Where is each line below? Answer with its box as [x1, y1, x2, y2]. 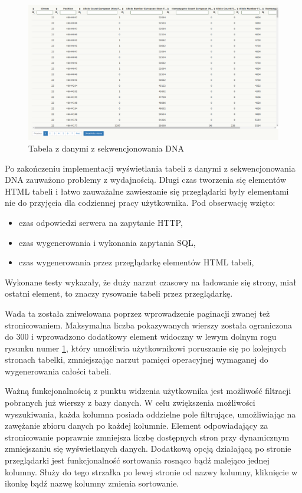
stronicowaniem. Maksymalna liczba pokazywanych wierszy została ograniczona [5, 318, 292, 331]
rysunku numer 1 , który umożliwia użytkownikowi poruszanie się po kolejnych [5, 341, 287, 354]
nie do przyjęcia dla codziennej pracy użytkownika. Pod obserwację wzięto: [5, 196, 275, 209]
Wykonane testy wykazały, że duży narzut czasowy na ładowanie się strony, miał [5, 275, 296, 288]
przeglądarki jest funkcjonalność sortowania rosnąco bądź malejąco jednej [5, 454, 270, 466]
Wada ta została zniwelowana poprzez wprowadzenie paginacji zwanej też [5, 307, 270, 319]
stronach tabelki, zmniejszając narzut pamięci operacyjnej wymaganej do [5, 353, 268, 366]
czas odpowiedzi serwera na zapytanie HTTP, [18, 216, 183, 228]
